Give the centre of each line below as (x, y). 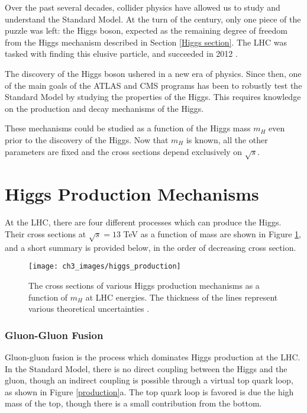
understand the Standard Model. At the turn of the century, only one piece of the (153, 19)
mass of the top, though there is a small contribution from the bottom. (133, 403)
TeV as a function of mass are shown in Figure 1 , (212, 234)
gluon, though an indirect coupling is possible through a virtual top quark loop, (149, 380)
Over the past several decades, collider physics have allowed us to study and (143, 7)
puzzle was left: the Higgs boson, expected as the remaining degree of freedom (146, 30)
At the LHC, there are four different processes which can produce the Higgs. (143, 222)
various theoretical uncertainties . (89, 309)
